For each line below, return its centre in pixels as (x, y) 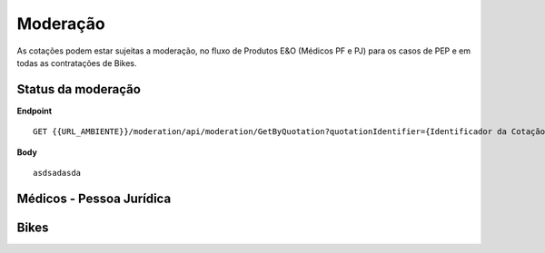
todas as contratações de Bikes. (77, 63)
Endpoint (35, 111)
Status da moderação (79, 89)
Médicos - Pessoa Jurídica (94, 198)
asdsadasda (57, 173)
